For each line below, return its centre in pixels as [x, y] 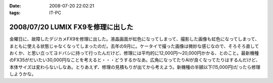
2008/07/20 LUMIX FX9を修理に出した [71, 27]
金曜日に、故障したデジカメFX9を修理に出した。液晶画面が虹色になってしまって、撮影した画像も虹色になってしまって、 [134, 39]
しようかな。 [23, 74]
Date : [15, 6]
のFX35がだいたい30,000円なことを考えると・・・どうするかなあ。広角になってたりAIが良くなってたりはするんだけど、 [135, 60]
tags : [15, 13]
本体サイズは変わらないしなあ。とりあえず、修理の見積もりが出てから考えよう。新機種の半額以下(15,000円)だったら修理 [135, 67]
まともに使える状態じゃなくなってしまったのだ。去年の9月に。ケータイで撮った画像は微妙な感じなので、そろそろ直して [134, 46]
